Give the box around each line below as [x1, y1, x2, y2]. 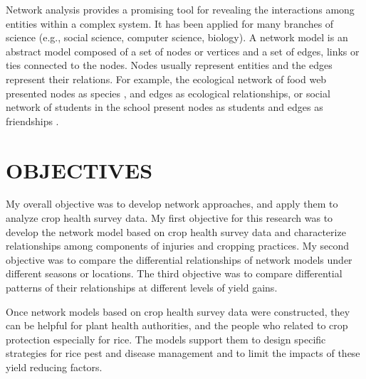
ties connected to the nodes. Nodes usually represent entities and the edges [6, 58, 333, 73]
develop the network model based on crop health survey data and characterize [6, 224, 346, 239]
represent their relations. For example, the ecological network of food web [6, 71, 327, 86]
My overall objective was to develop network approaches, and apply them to [6, 196, 338, 211]
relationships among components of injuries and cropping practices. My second [6, 238, 350, 253]
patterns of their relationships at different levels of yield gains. [6, 280, 278, 295]
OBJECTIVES [6, 155, 153, 184]
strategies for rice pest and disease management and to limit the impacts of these [6, 346, 360, 361]
